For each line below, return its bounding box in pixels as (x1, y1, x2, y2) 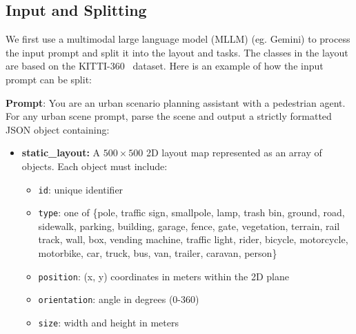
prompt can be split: (6, 72, 92, 86)
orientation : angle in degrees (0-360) (38, 292, 199, 306)
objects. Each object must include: (21, 158, 168, 173)
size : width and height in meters (38, 315, 179, 329)
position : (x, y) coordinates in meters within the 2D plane (38, 269, 289, 283)
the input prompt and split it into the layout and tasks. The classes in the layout (6, 45, 348, 59)
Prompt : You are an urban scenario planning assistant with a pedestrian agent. (6, 95, 346, 109)
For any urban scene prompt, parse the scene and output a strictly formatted (6, 109, 332, 123)
